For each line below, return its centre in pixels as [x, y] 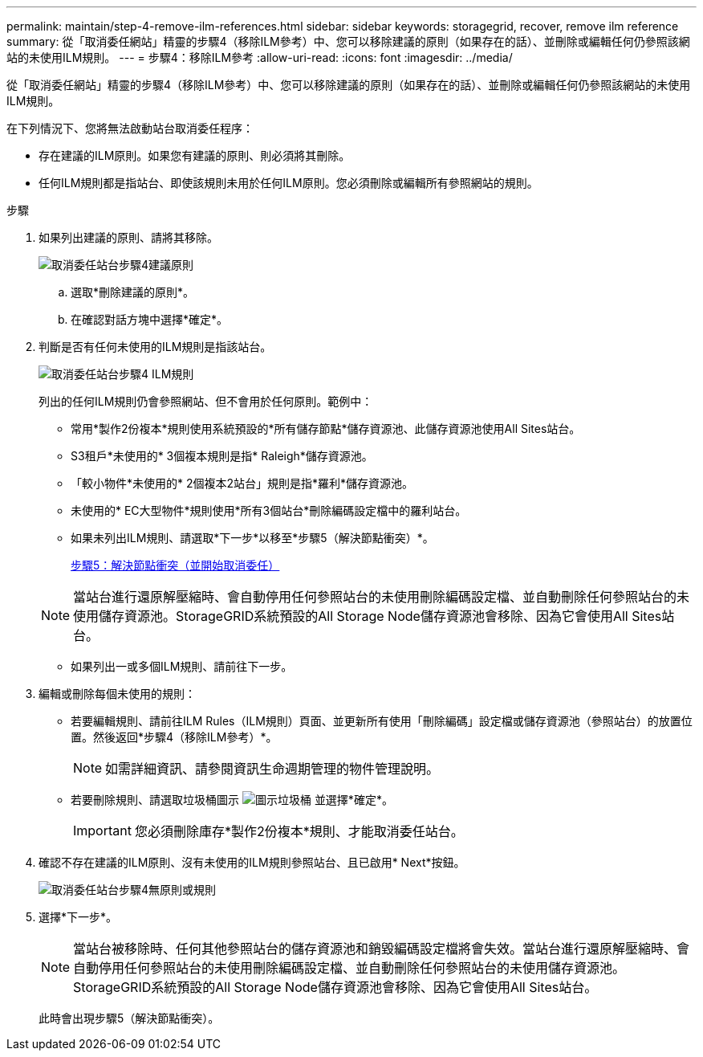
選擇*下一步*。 [78, 917]
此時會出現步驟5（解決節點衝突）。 [129, 1018]
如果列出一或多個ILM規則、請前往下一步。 [182, 666]
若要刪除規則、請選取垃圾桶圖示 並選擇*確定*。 [232, 800]
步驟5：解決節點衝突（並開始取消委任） [175, 565]
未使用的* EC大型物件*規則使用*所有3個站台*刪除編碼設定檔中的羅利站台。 [269, 510]
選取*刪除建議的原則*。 [133, 292]
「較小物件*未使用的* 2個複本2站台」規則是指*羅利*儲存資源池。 [242, 483]
